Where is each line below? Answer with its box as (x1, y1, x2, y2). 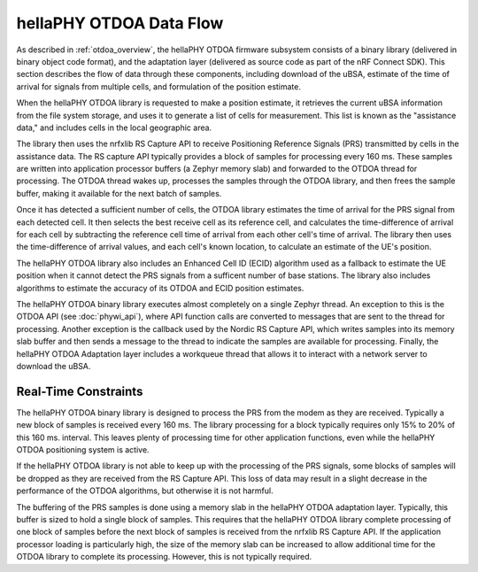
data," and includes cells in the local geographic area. (16, 122, 212, 133)
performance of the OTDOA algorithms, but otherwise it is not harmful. (16, 485, 274, 496)
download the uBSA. (16, 360, 91, 371)
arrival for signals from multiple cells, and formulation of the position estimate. (16, 81, 301, 92)
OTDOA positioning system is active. (16, 444, 150, 455)
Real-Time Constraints (16, 383, 143, 398)
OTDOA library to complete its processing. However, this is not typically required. (16, 552, 312, 562)
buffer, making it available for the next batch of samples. (16, 188, 222, 198)
